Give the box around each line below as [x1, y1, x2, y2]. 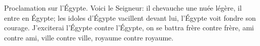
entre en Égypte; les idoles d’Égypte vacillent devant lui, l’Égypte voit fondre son [4, 12, 256, 23]
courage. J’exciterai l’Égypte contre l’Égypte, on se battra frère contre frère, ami [4, 22, 254, 33]
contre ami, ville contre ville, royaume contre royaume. [4, 32, 174, 42]
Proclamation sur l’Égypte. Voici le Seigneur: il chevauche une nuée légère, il [4, 3, 242, 13]
